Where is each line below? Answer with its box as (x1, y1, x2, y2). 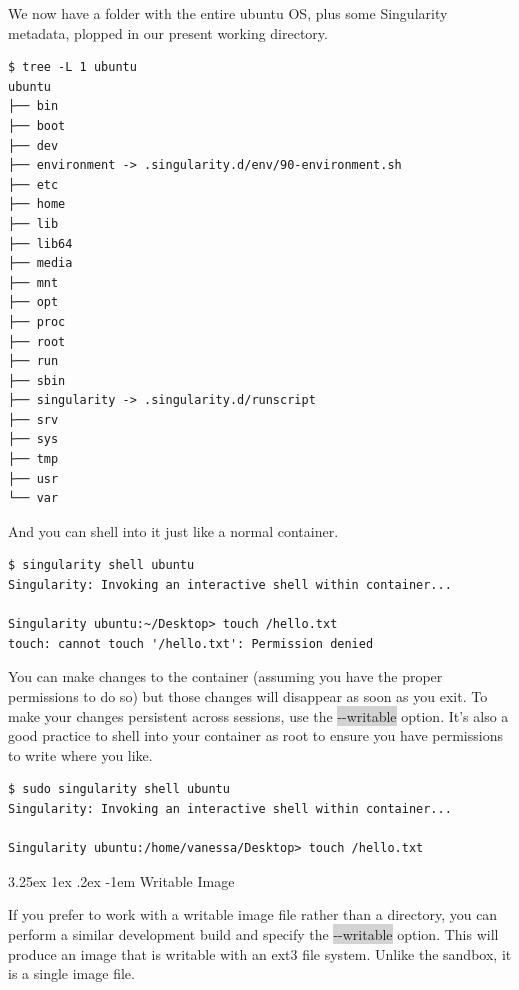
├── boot (8, 118, 66, 133)
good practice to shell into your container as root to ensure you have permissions (8, 725, 503, 746)
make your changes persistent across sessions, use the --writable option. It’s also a (8, 705, 509, 726)
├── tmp (8, 452, 59, 467)
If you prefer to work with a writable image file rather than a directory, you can (8, 904, 498, 925)
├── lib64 (8, 236, 73, 251)
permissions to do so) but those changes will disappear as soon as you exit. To (8, 686, 488, 706)
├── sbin (8, 373, 66, 388)
